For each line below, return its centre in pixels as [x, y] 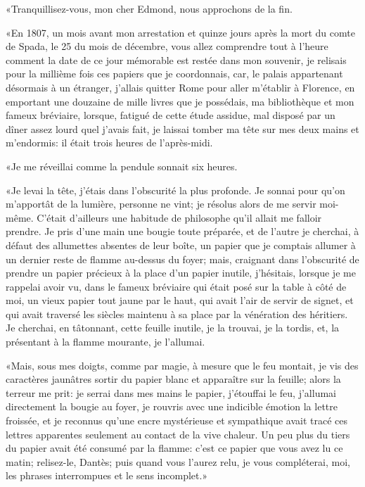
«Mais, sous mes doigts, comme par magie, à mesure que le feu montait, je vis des [182, 365]
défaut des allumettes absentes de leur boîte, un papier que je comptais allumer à [181, 245]
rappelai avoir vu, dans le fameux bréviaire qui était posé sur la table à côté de [176, 286]
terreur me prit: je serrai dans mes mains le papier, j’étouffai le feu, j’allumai [171, 392]
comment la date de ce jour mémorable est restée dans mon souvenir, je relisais [176, 59]
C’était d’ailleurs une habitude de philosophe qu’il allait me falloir [179, 217]
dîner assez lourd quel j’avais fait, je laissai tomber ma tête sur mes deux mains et [182, 128]
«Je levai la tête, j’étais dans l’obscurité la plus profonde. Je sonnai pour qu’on [175, 190]
